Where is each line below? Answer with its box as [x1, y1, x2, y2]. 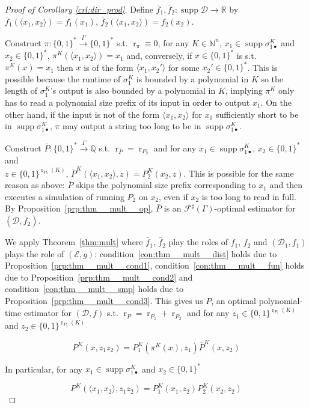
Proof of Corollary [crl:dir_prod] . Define [5, 3, 153, 15]
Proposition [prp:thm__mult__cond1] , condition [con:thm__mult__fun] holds [5, 259, 305, 272]
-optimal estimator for [214, 202, 296, 215]
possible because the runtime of [5, 72, 121, 85]
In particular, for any [5, 362, 83, 375]
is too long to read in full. [201, 190, 296, 202]
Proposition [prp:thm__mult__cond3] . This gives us [5, 294, 203, 307]
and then [269, 178, 303, 191]
